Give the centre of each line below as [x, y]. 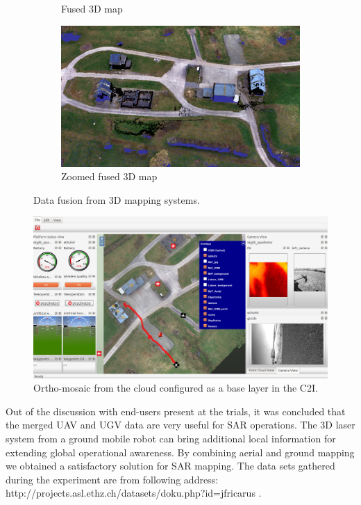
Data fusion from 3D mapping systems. [117, 199]
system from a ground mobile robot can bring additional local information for [171, 438]
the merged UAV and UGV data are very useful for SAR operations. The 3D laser [180, 425]
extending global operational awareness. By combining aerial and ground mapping [180, 452]
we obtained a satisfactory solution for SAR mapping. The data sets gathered [170, 466]
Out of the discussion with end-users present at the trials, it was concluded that [176, 411]
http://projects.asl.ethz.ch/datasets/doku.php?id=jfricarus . [134, 493]
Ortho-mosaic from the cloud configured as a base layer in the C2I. [176, 388]
